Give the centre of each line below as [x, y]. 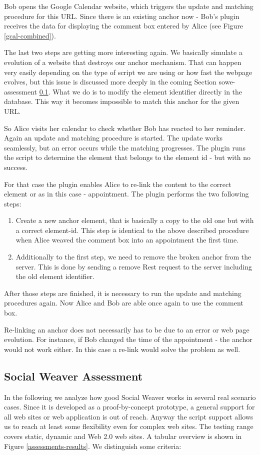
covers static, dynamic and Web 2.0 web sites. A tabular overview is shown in [123, 436]
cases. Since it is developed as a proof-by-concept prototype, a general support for [129, 407]
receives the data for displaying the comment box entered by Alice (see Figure [124, 26]
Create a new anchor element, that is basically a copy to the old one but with [135, 220]
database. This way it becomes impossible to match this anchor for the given [122, 101]
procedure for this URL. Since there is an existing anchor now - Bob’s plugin [122, 16]
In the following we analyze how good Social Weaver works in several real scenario [130, 397]
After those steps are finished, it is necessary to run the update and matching [123, 293]
